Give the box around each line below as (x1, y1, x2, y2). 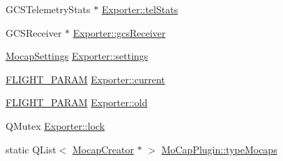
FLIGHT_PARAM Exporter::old (6, 95, 148, 110)
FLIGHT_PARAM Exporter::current (6, 71, 165, 86)
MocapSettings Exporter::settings (6, 49, 148, 63)
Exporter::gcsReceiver (72, 25, 166, 40)
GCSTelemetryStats (6, 2, 91, 16)
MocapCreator (72, 142, 134, 156)
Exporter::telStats (101, 2, 178, 16)
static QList (6, 142, 56, 156)
